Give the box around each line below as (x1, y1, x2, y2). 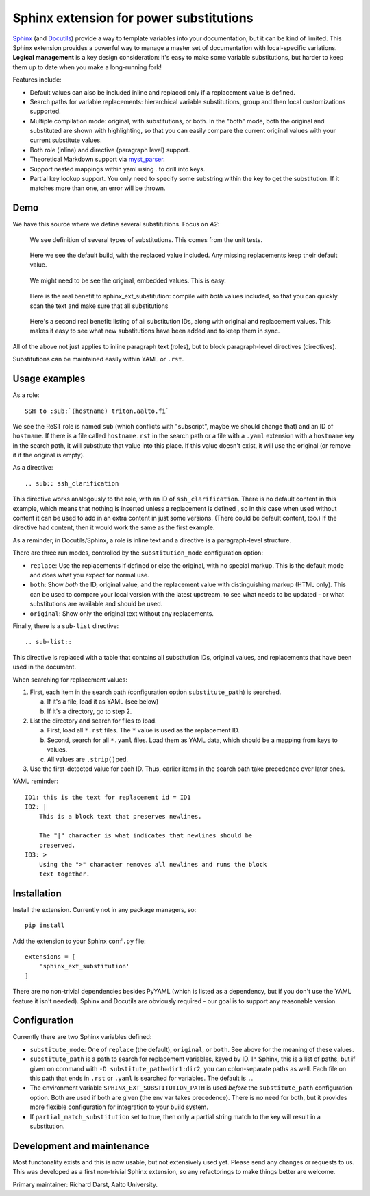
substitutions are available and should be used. (29, 600, 163, 608)
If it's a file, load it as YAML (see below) (47, 697, 159, 706)
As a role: (12, 391, 40, 399)
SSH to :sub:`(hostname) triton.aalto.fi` (25, 407, 170, 415)
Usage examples (12, 373, 86, 385)
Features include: (12, 75, 62, 84)
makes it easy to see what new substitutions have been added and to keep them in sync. (29, 326, 280, 335)
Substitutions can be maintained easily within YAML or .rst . (12, 355, 184, 363)
